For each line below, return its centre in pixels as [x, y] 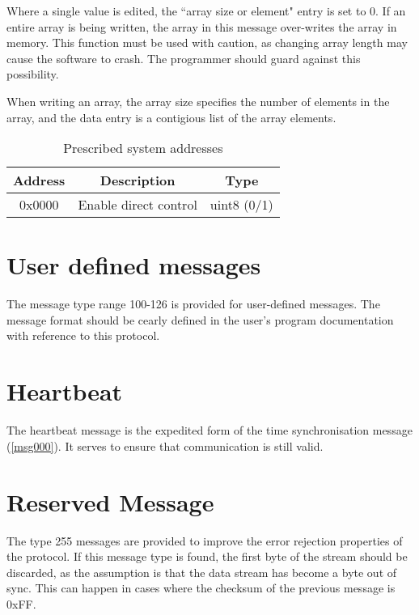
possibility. [33, 74]
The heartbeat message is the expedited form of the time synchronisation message [209, 430]
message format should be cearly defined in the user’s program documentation [200, 319]
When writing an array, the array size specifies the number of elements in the [198, 101]
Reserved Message [110, 501]
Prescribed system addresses [143, 148]
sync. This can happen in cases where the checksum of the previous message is [201, 588]
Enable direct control [138, 205]
